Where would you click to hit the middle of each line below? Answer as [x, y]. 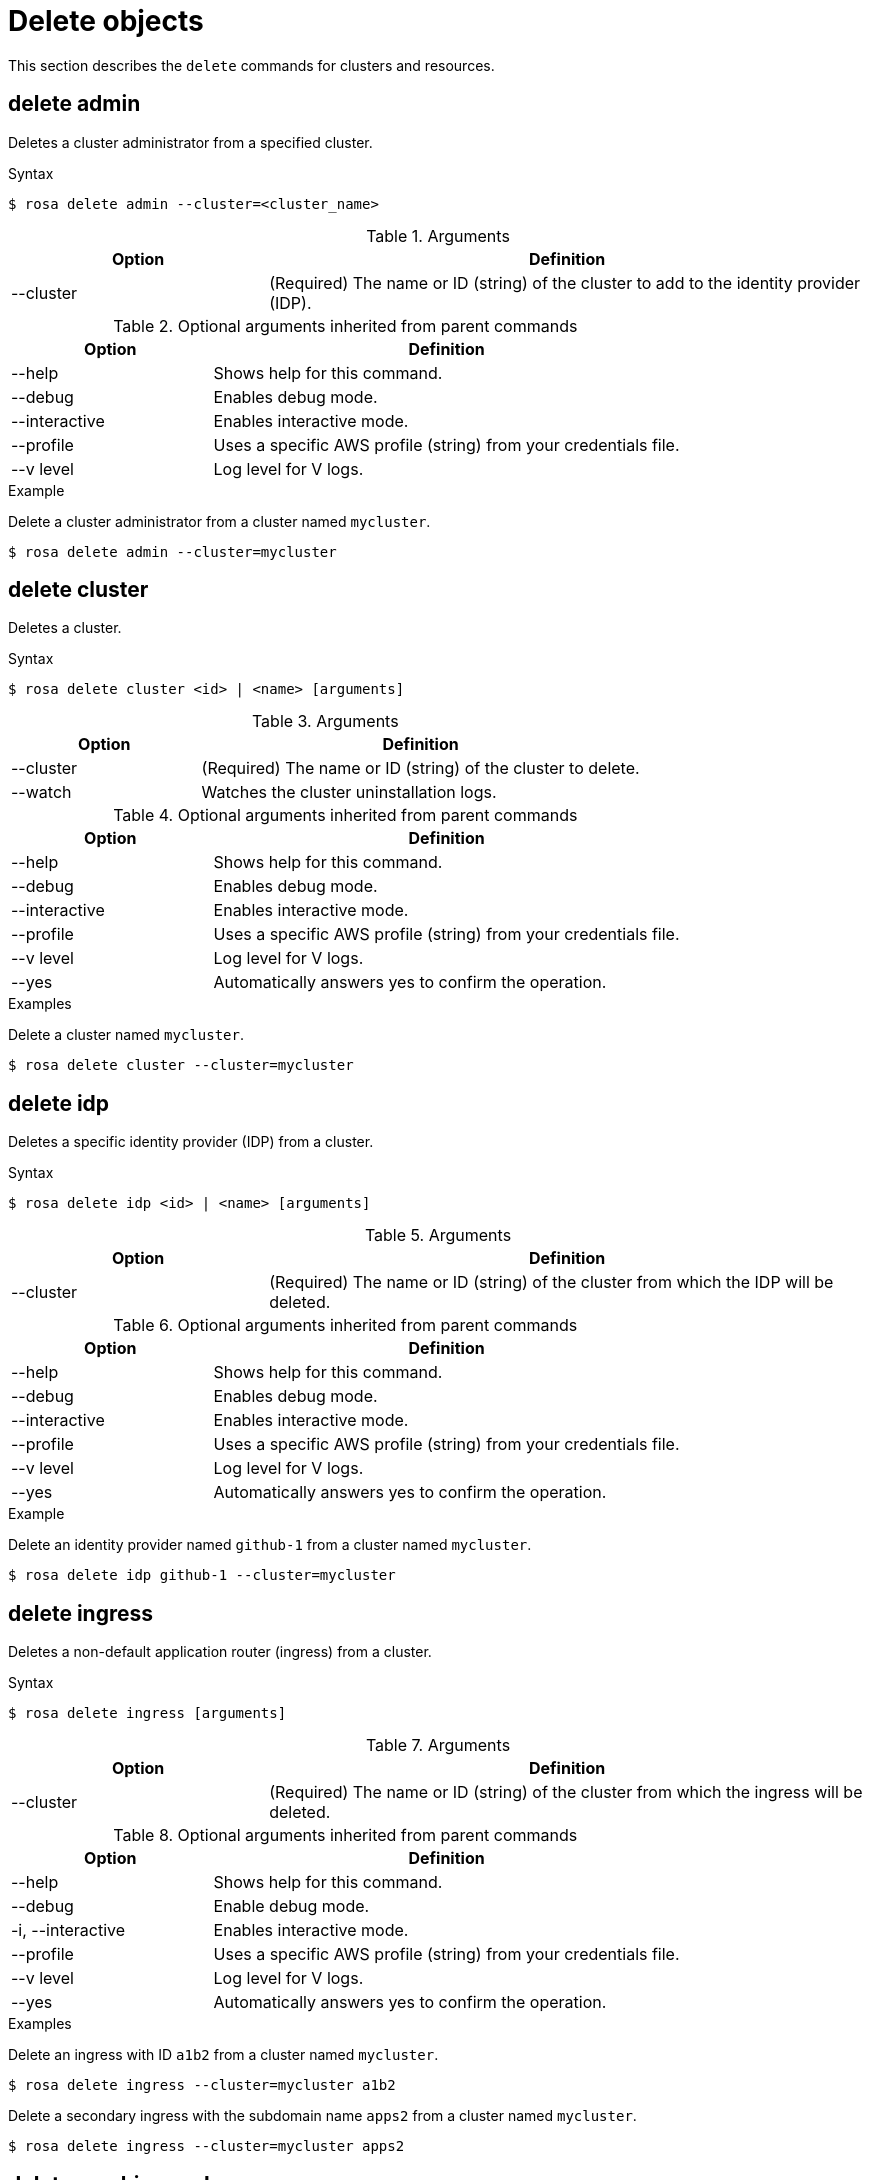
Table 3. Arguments [325, 721]
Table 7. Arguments [438, 1745]
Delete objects [106, 21]
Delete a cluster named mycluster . [126, 1035]
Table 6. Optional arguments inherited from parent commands [345, 1325]
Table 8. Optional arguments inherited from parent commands [345, 1835]
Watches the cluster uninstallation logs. [349, 792]
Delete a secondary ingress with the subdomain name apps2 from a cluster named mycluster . [322, 2116]
